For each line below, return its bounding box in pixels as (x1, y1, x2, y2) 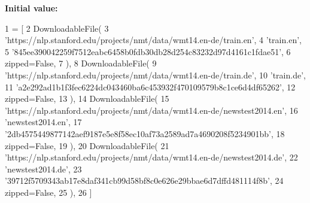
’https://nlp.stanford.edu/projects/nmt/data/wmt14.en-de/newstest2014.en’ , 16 (5, 104, 298, 116)
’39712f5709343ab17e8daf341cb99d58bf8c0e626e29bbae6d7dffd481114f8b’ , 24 (5, 174, 284, 187)
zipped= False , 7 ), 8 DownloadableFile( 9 (5, 57, 157, 69)
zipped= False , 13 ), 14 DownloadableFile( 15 (5, 92, 169, 105)
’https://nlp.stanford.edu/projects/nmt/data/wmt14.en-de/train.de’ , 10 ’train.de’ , (5, 68, 306, 81)
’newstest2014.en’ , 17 (5, 116, 82, 128)
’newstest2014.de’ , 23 (5, 162, 82, 175)
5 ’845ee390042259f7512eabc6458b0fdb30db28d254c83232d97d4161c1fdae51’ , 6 (5, 45, 291, 57)
